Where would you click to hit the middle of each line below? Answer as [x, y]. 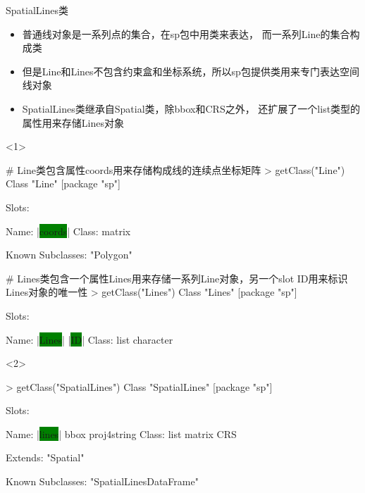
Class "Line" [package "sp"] [63, 183]
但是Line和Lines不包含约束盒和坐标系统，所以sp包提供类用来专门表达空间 [191, 71]
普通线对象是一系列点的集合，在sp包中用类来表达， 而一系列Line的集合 [186, 33]
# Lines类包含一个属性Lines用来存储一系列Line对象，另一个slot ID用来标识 [177, 278]
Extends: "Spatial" [45, 457]
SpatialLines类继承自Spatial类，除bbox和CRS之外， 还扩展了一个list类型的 [191, 108]
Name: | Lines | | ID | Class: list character [89, 339]
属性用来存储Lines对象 [73, 122]
